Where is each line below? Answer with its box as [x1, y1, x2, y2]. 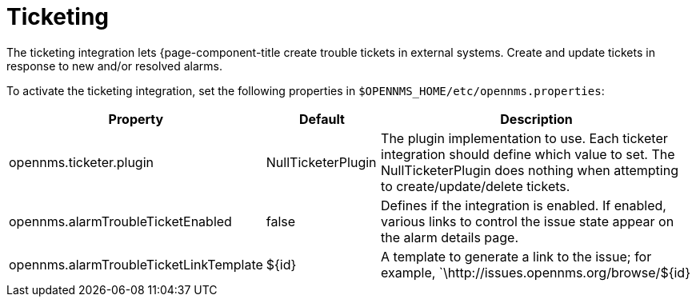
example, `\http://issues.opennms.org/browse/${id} [381, 264, 690, 281]
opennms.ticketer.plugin [9, 153, 154, 170]
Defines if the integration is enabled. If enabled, [381, 197, 666, 213]
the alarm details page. [381, 229, 519, 245]
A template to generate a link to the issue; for [381, 248, 652, 265]
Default [299, 110, 345, 127]
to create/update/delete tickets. [381, 177, 570, 194]
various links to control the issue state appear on [381, 213, 674, 229]
